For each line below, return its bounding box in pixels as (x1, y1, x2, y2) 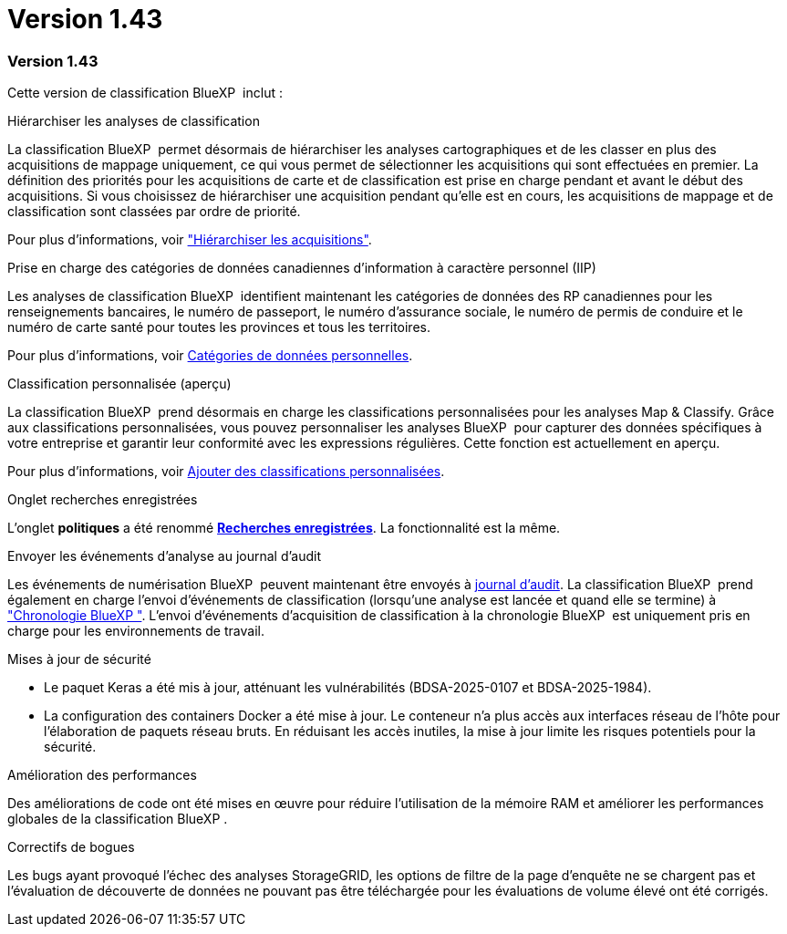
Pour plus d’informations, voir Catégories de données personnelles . (7, 348, 413, 364)
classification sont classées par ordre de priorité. (7, 203, 301, 220)
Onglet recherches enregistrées (7, 492, 198, 508)
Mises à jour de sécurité (7, 651, 151, 668)
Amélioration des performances (7, 767, 197, 784)
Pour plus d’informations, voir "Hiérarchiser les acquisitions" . (7, 232, 372, 248)
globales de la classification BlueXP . (7, 811, 228, 827)
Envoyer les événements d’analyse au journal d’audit (7, 548, 322, 565)
